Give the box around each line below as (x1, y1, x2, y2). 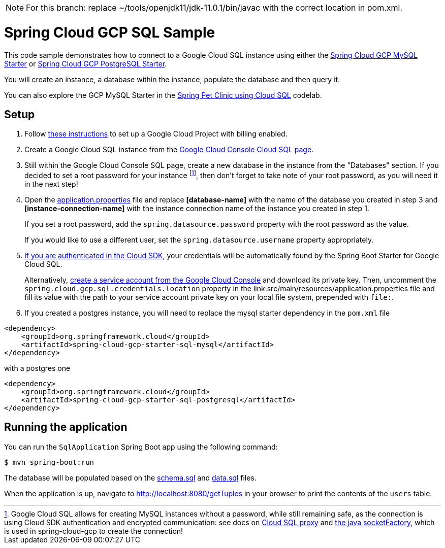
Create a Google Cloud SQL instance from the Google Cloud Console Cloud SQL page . (24, 145, 314, 154)
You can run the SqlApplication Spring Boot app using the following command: (4, 442, 278, 451)
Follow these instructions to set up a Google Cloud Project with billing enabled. (24, 129, 288, 139)
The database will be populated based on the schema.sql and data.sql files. (4, 473, 257, 482)
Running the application (4, 421, 128, 434)
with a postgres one (4, 364, 71, 372)
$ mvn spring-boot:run (4, 458, 94, 466)
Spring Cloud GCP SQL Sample (4, 23, 215, 41)
